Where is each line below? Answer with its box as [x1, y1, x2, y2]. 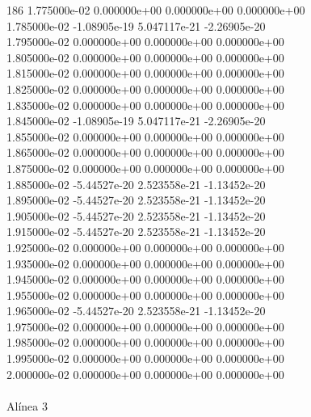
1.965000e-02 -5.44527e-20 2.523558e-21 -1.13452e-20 [6, 302, 266, 319]
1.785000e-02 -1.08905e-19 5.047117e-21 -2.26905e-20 [6, 17, 266, 34]
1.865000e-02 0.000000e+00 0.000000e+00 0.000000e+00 [6, 144, 284, 161]
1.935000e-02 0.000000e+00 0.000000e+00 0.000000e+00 [6, 255, 284, 272]
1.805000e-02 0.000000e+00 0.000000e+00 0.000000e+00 [6, 48, 284, 65]
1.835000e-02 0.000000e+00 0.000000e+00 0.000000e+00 [6, 96, 284, 113]
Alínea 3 [6, 397, 48, 414]
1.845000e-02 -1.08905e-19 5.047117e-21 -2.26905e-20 [6, 112, 266, 129]
